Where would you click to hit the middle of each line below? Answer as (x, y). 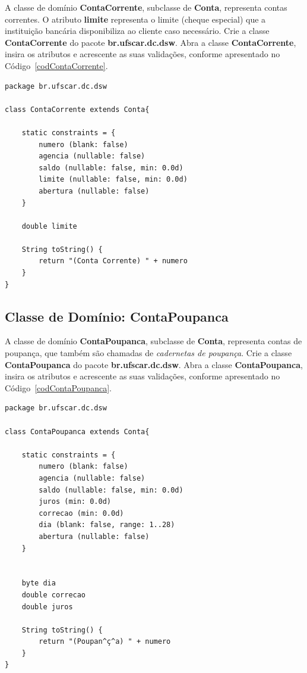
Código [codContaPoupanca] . (58, 387)
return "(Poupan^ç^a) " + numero (105, 642)
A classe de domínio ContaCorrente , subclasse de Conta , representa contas (146, 7)
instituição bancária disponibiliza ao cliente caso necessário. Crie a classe (137, 31)
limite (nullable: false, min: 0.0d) (113, 180)
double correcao (54, 595)
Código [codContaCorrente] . (56, 65)
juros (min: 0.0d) (75, 502)
